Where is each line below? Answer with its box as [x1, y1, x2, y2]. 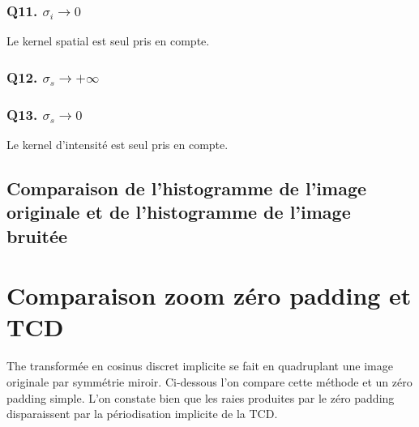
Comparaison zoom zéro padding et [6, 279, 412, 312]
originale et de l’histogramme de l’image [6, 199, 351, 224]
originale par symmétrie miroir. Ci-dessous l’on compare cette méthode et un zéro [6, 373, 413, 390]
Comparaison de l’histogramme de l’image [6, 175, 367, 200]
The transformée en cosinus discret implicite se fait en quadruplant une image [6, 357, 393, 374]
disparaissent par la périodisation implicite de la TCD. [6, 405, 278, 422]
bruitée [6, 223, 68, 248]
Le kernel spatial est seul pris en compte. [6, 32, 210, 49]
